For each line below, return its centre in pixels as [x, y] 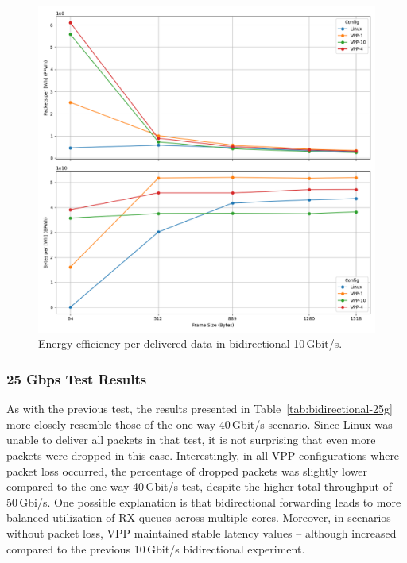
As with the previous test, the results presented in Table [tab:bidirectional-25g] [200, 409]
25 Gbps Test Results [77, 378]
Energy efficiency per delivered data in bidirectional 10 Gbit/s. [190, 343]
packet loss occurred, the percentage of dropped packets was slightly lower [187, 470]
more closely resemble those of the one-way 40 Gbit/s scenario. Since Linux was [200, 424]
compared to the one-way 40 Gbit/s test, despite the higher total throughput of [200, 486]
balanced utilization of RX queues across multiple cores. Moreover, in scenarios [199, 517]
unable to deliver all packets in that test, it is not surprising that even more [191, 440]
